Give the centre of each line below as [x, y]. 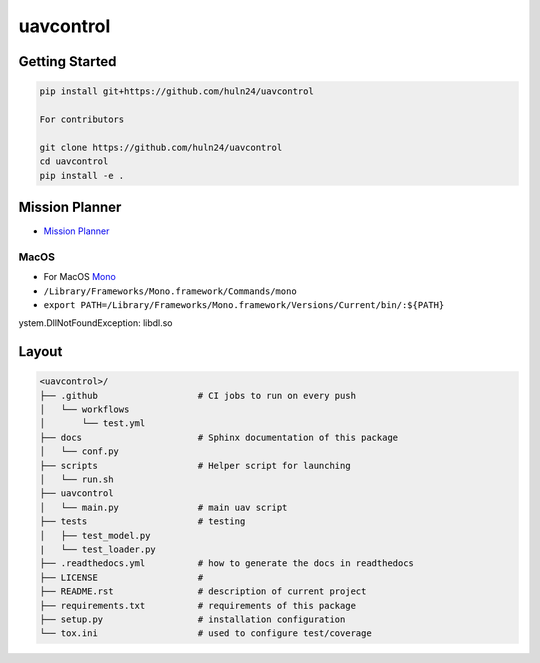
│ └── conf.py [79, 451]
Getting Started [67, 61]
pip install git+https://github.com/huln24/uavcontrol [176, 91]
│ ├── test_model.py [95, 535]
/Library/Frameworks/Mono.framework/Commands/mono [170, 291]
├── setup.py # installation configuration [192, 619]
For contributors [82, 119]
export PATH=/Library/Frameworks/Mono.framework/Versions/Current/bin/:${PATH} [244, 304]
